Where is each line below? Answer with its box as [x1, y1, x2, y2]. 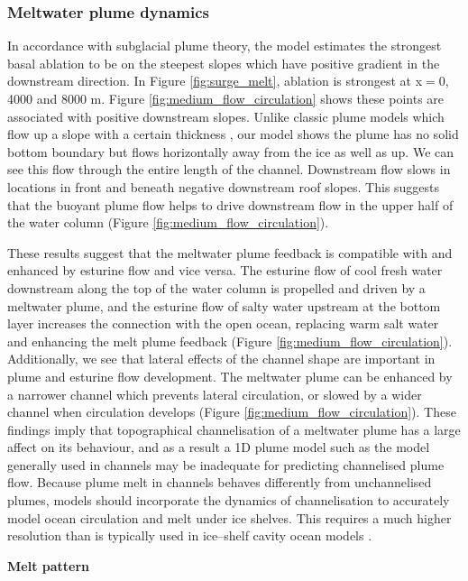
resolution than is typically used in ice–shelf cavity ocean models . [7, 526, 372, 545]
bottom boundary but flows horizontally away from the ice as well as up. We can [7, 142, 454, 161]
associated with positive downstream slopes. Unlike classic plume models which [7, 106, 445, 125]
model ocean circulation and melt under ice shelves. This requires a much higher [7, 508, 452, 527]
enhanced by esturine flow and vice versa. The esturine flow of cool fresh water [7, 261, 443, 280]
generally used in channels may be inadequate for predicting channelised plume [7, 455, 445, 474]
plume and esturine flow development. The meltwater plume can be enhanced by [7, 366, 453, 385]
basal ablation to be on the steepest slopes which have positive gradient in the [7, 53, 440, 72]
